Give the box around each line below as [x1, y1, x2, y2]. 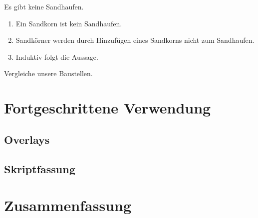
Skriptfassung [4, 161, 75, 176]
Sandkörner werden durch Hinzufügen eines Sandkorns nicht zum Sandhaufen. [15, 35, 255, 45]
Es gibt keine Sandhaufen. [4, 1, 84, 11]
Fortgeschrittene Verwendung [4, 98, 211, 118]
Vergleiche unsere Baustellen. [4, 68, 93, 79]
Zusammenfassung [4, 195, 132, 216]
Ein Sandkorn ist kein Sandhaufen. [15, 18, 122, 28]
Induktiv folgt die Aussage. [15, 51, 98, 62]
